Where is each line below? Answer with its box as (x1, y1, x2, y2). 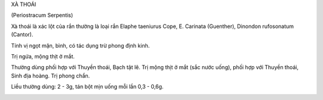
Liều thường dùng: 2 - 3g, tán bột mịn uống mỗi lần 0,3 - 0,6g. (11, 83, 164, 90)
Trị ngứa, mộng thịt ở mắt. (11, 52, 75, 60)
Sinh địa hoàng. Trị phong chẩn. (11, 72, 90, 79)
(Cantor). (11, 31, 33, 38)
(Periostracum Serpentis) (11, 12, 74, 19)
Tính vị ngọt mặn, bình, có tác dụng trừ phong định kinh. (11, 42, 150, 49)
